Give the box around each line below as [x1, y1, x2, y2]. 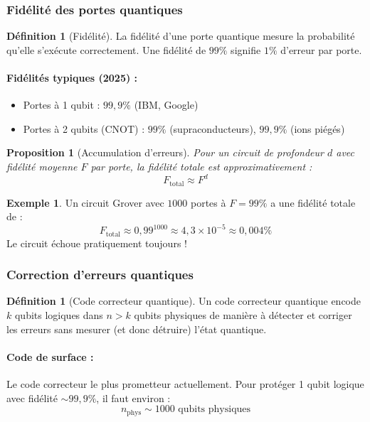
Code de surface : [6, 349, 94, 364]
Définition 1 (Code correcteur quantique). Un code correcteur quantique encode [6, 293, 361, 308]
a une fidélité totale [270, 195, 356, 210]
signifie [231, 42, 261, 57]
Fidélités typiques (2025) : [6, 70, 138, 85]
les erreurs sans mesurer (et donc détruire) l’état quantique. [6, 321, 267, 336]
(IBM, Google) [134, 97, 199, 112]
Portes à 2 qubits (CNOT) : [23, 121, 145, 136]
